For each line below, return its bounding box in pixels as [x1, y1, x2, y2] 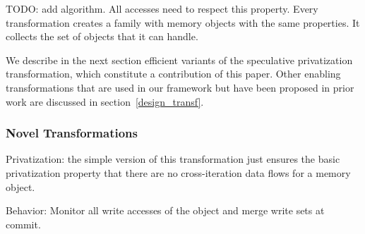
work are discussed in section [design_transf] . [6, 94, 204, 109]
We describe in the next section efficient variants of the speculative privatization [6, 52, 353, 67]
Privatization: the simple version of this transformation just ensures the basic [6, 152, 340, 166]
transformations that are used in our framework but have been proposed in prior [6, 80, 354, 94]
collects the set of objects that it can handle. [6, 29, 198, 44]
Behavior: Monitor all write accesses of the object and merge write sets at [6, 203, 325, 218]
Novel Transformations [6, 124, 138, 142]
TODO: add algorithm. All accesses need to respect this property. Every [6, 1, 318, 16]
